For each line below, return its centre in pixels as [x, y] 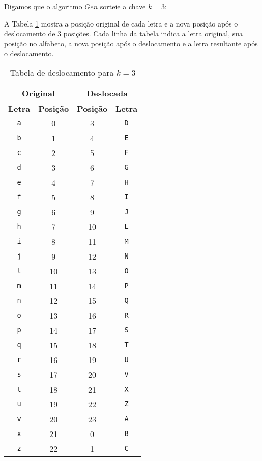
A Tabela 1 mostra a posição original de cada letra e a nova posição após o [121, 23]
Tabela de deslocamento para [62, 72]
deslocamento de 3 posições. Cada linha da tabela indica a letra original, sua [123, 33]
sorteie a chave [123, 6]
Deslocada [107, 93]
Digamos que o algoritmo [43, 6]
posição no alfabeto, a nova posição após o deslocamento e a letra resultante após [131, 43]
